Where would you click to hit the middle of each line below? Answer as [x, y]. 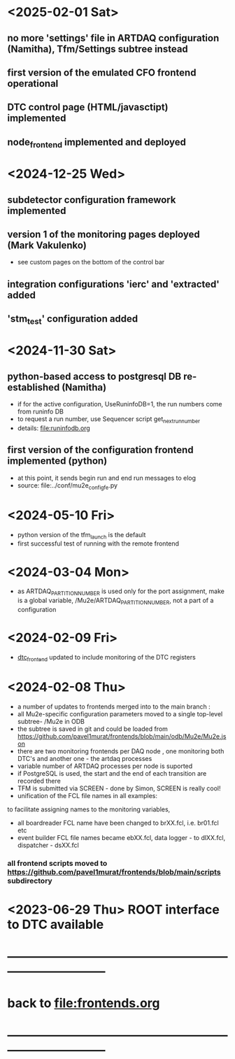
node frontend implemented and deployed [97, 143]
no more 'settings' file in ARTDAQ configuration [113, 38]
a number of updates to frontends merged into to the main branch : [114, 706]
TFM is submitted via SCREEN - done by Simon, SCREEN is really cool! [119, 788]
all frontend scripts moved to [57, 863]
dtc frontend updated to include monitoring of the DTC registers [106, 658]
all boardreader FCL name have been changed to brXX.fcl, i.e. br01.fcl [118, 823]
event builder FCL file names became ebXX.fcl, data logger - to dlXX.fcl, [121, 837]
